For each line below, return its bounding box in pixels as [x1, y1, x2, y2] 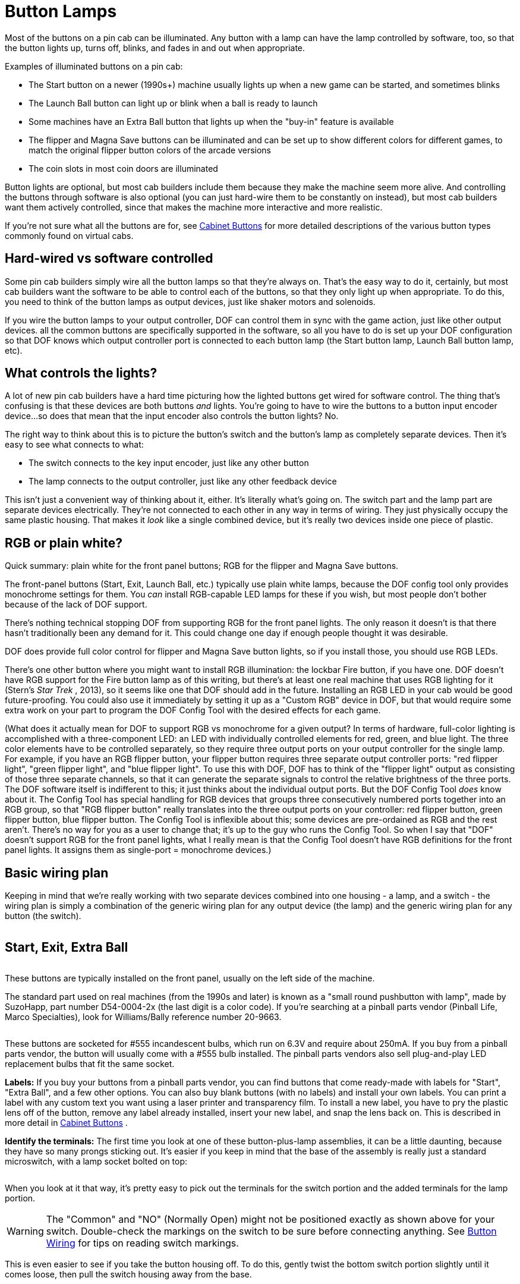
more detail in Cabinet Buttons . [5, 1117, 128, 1128]
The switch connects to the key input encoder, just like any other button [29, 458, 309, 468]
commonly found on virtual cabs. [5, 230, 134, 241]
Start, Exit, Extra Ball [5, 939, 128, 955]
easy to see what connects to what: [5, 439, 144, 450]
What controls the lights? [5, 366, 157, 381]
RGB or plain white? [5, 535, 123, 550]
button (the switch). [5, 911, 81, 921]
